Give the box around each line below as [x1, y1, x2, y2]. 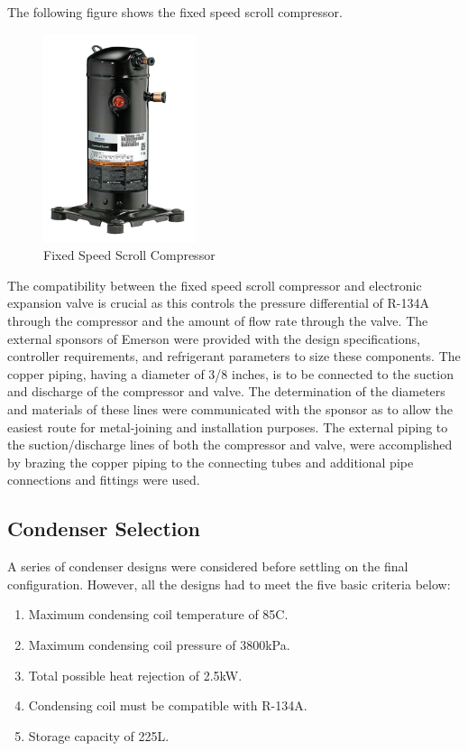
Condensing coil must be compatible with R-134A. [28, 696, 307, 715]
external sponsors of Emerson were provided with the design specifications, [7, 329, 420, 348]
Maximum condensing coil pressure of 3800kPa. [28, 635, 290, 654]
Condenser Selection [7, 515, 201, 542]
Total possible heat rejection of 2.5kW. [28, 665, 243, 684]
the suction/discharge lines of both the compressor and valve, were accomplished [7, 435, 453, 454]
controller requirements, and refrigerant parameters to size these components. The [7, 347, 461, 366]
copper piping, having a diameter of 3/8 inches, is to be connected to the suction [7, 364, 454, 383]
